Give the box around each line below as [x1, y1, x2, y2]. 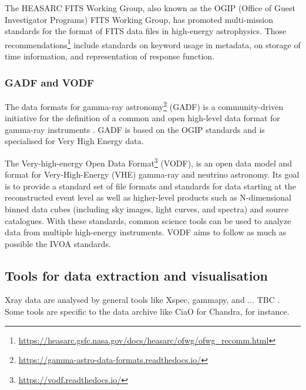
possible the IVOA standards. [5, 237, 111, 249]
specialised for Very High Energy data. [5, 135, 144, 147]
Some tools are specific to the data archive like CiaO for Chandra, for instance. [5, 305, 290, 318]
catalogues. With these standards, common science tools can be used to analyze [5, 214, 291, 226]
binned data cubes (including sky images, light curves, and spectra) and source [5, 202, 289, 215]
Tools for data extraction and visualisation [5, 266, 268, 284]
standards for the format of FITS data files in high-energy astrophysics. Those [5, 25, 287, 37]
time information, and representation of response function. [5, 50, 215, 62]
